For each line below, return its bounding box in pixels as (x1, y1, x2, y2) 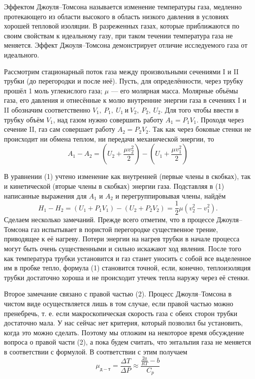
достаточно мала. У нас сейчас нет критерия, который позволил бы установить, (4, 318, 243, 328)
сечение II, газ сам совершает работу (4, 124, 115, 134)
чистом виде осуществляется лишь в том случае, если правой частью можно (4, 298, 233, 308)
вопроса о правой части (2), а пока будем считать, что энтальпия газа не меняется (4, 337, 252, 347)
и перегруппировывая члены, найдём (115, 190, 226, 201)
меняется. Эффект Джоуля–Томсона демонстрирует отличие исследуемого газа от (4, 40, 248, 50)
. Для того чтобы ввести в (160, 104, 239, 115)
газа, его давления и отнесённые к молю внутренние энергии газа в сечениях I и (4, 95, 247, 105)
